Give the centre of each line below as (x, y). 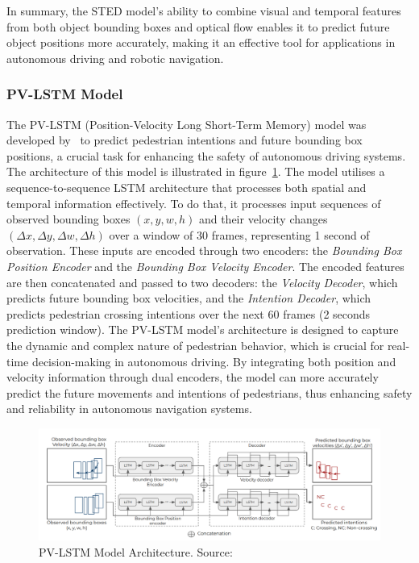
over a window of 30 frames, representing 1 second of (239, 234)
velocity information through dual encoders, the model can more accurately (193, 377)
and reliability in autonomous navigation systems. (129, 409)
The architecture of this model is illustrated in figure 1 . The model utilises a (196, 171)
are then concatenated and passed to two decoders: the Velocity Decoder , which (202, 282)
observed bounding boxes (68, 219)
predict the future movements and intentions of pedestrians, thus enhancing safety (209, 392)
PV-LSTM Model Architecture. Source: (136, 552)
